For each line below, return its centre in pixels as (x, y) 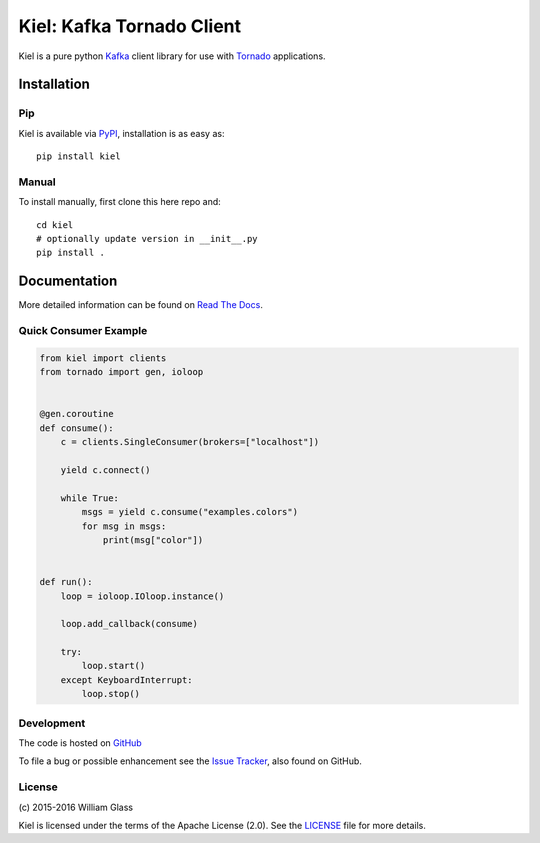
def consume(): (76, 428)
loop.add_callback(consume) (129, 624)
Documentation (68, 281)
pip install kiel (78, 156)
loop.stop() (110, 694)
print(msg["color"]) (153, 539)
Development (52, 723)
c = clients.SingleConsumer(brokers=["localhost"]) (190, 442)
